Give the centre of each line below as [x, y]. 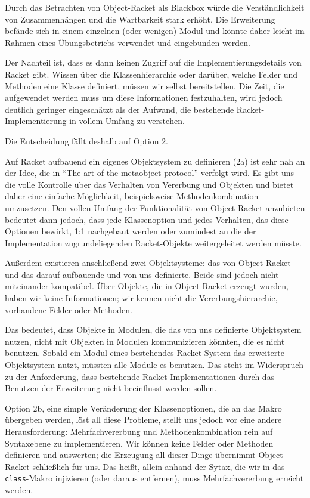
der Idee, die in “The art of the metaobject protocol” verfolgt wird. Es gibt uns [150, 173]
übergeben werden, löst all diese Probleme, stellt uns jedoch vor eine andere [143, 420]
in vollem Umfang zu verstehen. [127, 121]
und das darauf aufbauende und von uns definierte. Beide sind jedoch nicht [142, 274]
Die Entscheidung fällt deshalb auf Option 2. [86, 140]
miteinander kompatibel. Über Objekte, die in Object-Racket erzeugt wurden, [147, 286]
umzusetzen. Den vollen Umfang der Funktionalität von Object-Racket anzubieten [155, 207]
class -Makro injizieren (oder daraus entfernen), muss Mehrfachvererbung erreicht [154, 478]
